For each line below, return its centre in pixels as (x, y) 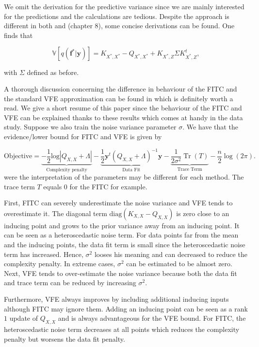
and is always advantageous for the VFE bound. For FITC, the (152, 318)
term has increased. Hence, (44, 254)
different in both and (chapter (48, 26)
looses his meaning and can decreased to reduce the (171, 254)
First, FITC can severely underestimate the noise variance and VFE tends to (118, 203)
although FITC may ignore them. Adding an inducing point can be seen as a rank (126, 308)
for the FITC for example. (108, 186)
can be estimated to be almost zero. (179, 264)
